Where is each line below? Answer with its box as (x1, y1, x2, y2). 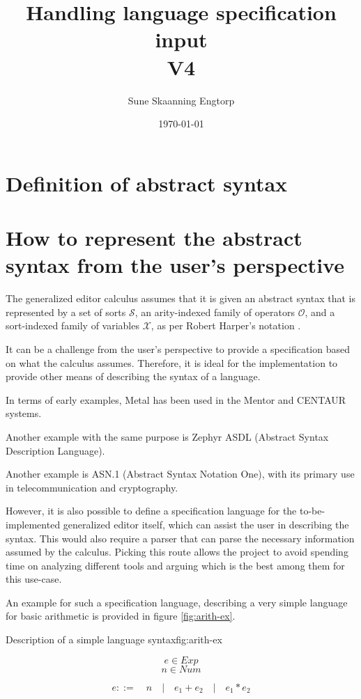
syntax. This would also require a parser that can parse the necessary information (6, 531, 355, 545)
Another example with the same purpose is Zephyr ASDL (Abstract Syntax (6, 429, 329, 443)
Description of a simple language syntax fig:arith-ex (6, 632, 222, 647)
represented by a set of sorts (6, 304, 126, 319)
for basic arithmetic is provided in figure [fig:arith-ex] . (6, 608, 236, 623)
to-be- (299, 503, 325, 518)
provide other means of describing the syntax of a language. (6, 369, 261, 384)
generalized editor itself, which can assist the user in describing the (63, 517, 349, 531)
